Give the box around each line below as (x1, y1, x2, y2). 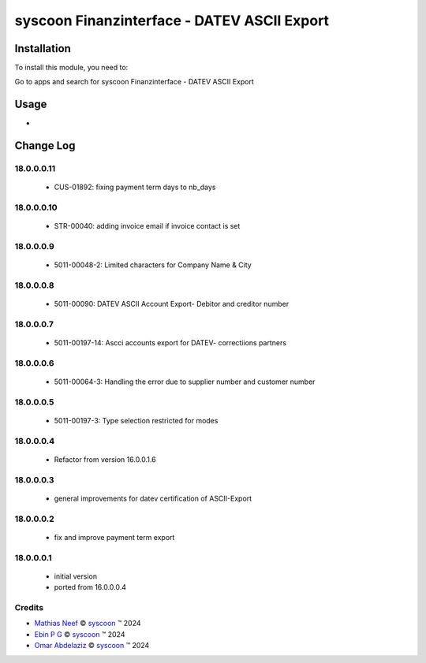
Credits (14, 602, 43, 613)
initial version (54, 572, 98, 581)
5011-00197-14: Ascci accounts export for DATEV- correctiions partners (54, 338, 287, 348)
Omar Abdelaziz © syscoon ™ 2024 (34, 641, 150, 650)
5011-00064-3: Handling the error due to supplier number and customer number (54, 377, 316, 386)
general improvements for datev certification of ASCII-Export (54, 494, 252, 503)
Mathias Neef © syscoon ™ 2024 (34, 619, 141, 628)
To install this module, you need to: (14, 63, 129, 73)
